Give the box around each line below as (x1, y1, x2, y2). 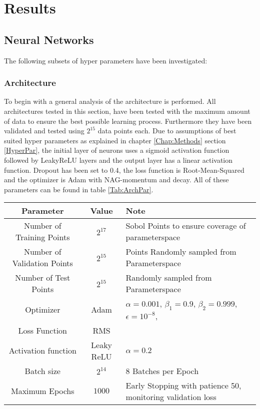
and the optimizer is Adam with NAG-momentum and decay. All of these (4, 174, 229, 185)
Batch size (24, 365, 60, 377)
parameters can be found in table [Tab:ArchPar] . (4, 184, 153, 194)
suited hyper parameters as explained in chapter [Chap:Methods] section (4, 135, 226, 145)
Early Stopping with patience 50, (125, 379, 241, 391)
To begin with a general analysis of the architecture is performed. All (4, 96, 216, 106)
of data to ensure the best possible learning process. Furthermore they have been (4, 115, 252, 126)
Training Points (15, 231, 70, 243)
